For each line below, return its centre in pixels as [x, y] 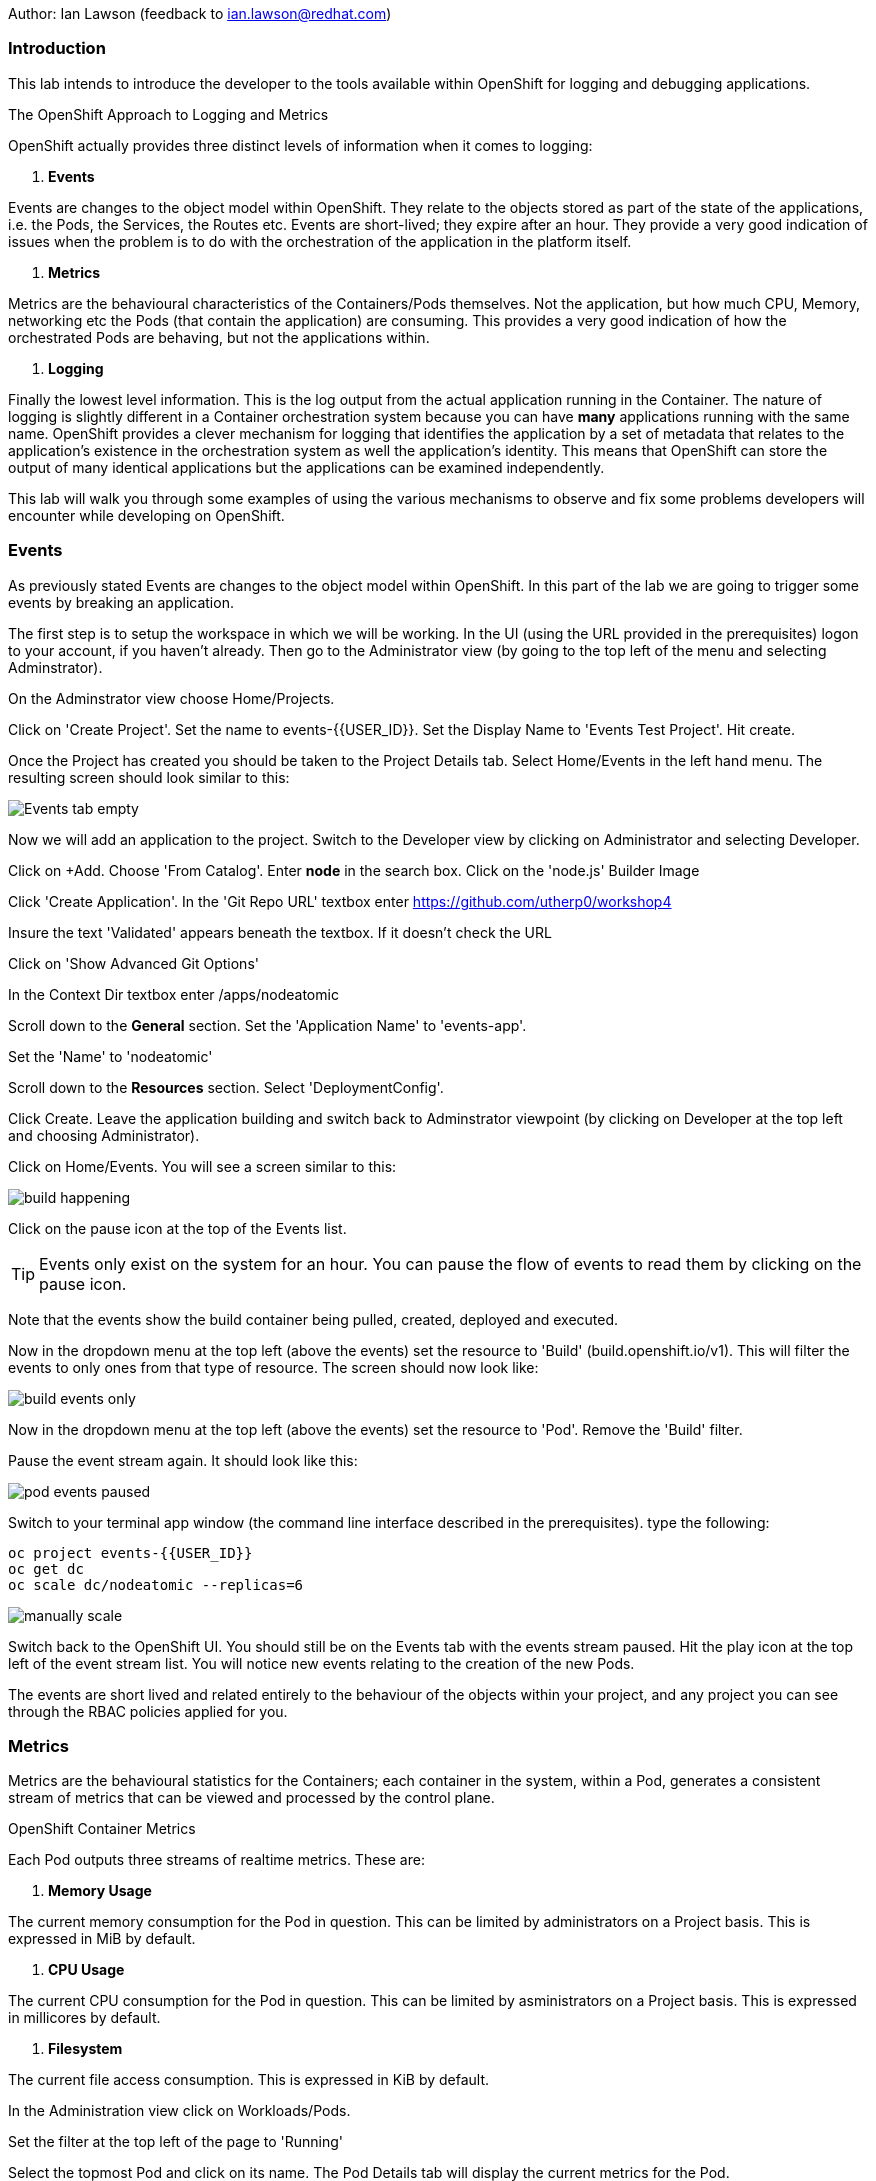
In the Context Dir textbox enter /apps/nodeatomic [173, 994]
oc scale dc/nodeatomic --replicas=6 [156, 1584]
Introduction [57, 48]
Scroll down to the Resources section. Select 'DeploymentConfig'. [226, 1087]
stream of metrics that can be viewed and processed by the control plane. [251, 1798]
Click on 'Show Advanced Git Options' [133, 963]
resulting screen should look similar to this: [149, 777]
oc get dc [46, 1568]
